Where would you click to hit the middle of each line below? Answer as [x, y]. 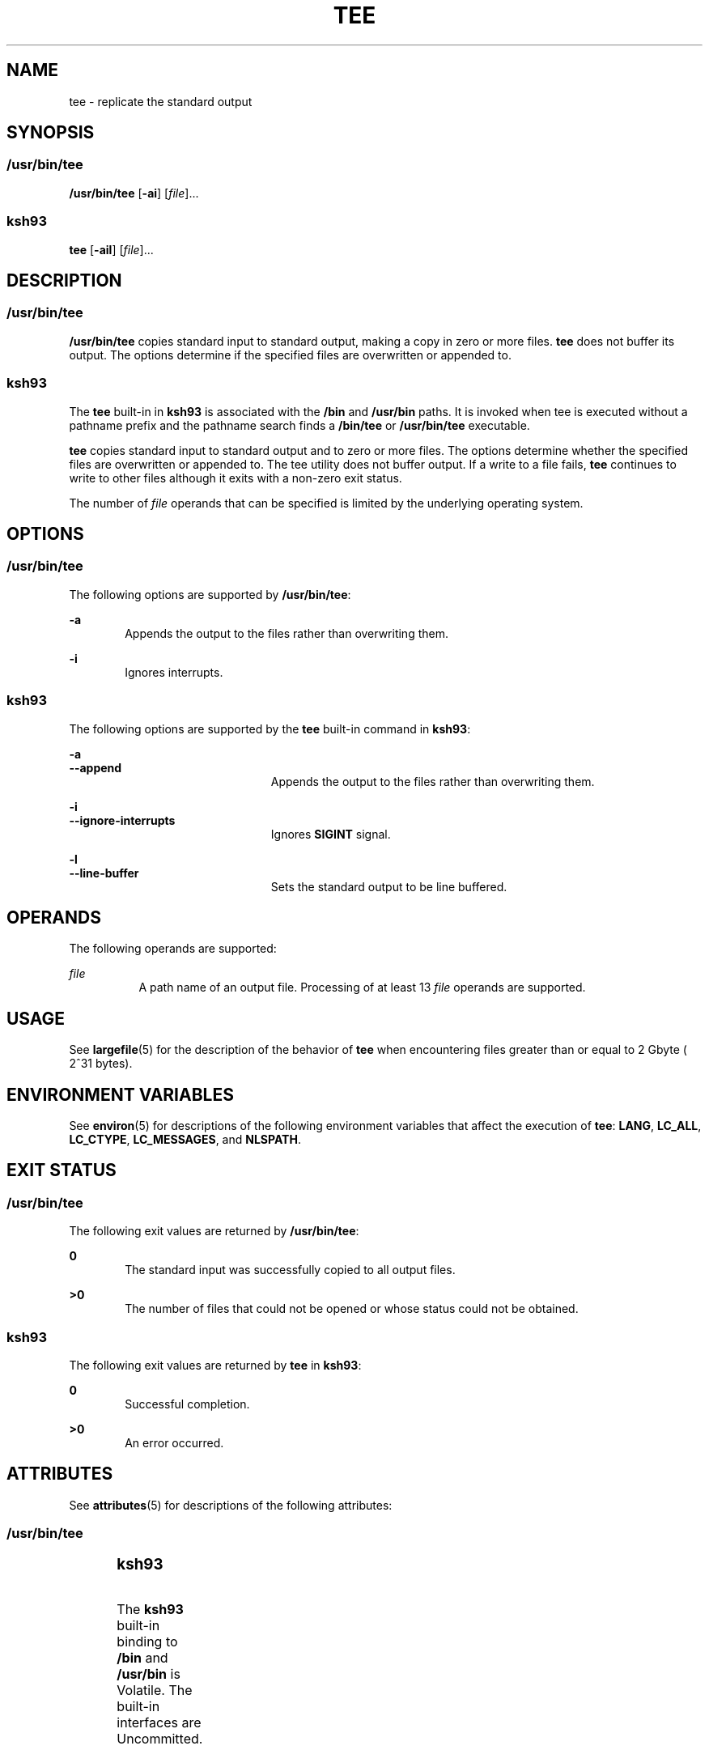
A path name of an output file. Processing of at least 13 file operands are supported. [362, 988]
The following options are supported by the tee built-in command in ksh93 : [270, 728]
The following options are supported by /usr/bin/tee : [210, 594]
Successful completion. [187, 1404]
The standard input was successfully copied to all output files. [290, 1270]
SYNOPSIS [51, 133]
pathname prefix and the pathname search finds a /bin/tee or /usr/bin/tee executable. [299, 425]
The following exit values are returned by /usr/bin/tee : [214, 1231]
